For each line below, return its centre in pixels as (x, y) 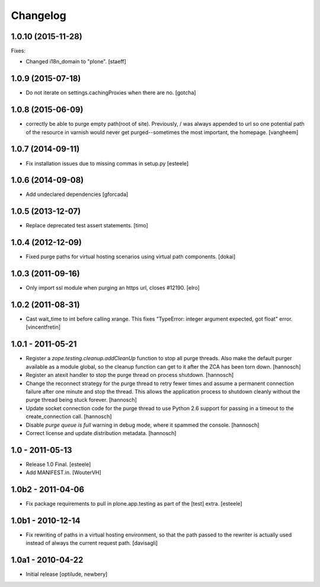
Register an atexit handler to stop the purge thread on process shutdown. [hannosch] (130, 375)
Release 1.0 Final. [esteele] (58, 464)
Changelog (39, 15)
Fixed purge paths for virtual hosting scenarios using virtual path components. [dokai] (131, 257)
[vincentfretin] (43, 327)
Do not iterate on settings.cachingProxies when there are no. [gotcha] (111, 93)
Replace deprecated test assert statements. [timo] (87, 226)
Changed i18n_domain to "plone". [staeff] (76, 62)
